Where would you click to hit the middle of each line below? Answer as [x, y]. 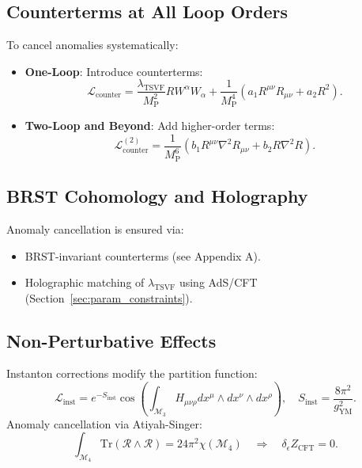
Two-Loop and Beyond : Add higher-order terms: [150, 126]
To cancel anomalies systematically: [92, 45]
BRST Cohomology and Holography [157, 196]
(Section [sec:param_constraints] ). [109, 297]
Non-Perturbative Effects [111, 340]
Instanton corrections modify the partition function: [132, 373]
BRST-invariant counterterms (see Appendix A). [143, 255]
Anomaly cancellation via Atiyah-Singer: [104, 423]
